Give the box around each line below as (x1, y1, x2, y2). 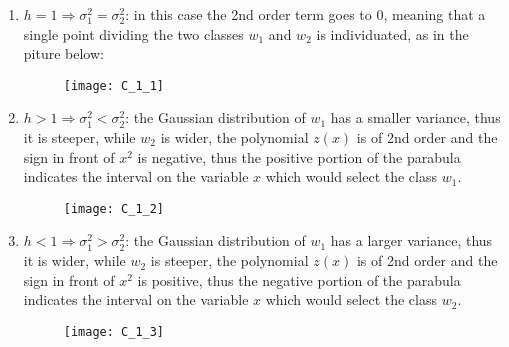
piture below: (23, 43, 104, 64)
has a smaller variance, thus (330, 107, 501, 128)
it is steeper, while (23, 127, 136, 148)
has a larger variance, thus (330, 230, 493, 251)
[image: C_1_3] (63, 324, 165, 339)
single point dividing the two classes (23, 23, 244, 44)
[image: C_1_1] (63, 78, 165, 93)
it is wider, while (23, 250, 126, 271)
